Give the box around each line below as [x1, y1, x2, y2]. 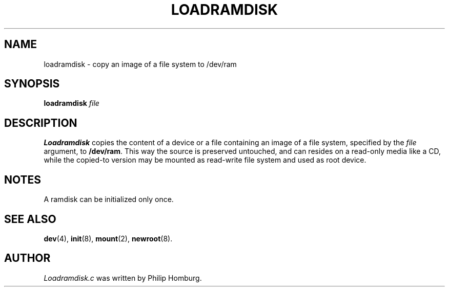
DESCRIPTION [4, 116, 77, 129]
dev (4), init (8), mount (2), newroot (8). [44, 234, 173, 243]
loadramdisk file [44, 99, 99, 108]
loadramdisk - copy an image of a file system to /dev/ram [44, 59, 237, 69]
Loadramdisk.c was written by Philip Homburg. [44, 273, 202, 282]
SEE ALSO [4, 212, 56, 226]
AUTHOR [4, 252, 51, 265]
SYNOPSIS [4, 77, 60, 91]
